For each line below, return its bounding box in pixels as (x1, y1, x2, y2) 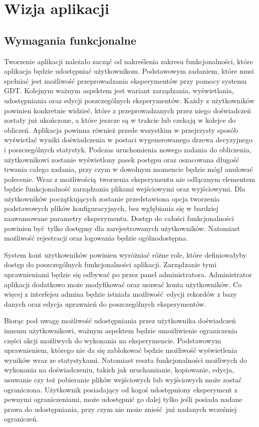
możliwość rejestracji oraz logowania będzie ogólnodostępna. (4, 233, 188, 243)
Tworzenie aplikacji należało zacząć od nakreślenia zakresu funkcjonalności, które (4, 56, 253, 66)
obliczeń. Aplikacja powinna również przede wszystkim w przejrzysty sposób (4, 124, 238, 135)
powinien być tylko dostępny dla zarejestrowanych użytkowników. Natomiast (4, 223, 240, 233)
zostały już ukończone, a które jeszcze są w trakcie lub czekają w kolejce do (4, 115, 236, 125)
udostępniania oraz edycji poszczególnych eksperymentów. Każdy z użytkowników (4, 95, 255, 105)
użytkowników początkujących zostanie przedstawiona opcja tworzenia (4, 193, 220, 203)
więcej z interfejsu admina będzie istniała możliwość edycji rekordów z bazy (4, 289, 237, 299)
